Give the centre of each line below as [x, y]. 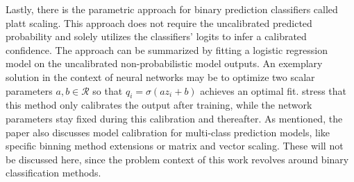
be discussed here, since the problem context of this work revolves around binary [177, 159]
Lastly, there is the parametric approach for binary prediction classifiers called [172, 9]
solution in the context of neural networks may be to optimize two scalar [160, 76]
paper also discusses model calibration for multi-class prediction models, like [168, 132]
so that [108, 90]
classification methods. [53, 173]
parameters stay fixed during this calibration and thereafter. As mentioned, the [174, 118]
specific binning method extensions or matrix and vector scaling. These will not [175, 146]
